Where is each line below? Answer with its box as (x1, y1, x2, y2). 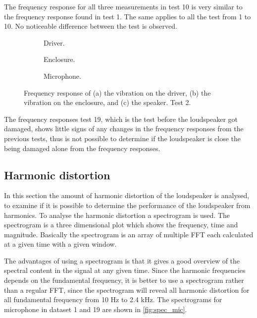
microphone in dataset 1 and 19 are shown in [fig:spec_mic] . (4, 304, 187, 314)
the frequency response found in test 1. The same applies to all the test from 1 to (4, 11, 251, 21)
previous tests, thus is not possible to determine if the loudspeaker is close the (4, 133, 241, 143)
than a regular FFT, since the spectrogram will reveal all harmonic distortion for (4, 284, 250, 295)
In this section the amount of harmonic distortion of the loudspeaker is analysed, (4, 190, 250, 201)
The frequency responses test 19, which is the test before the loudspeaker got (4, 113, 238, 124)
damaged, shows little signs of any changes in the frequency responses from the (4, 123, 244, 134)
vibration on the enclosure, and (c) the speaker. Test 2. (24, 97, 191, 107)
